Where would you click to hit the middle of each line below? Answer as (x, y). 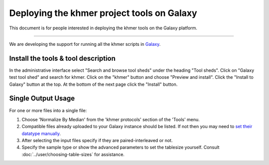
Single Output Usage (42, 98)
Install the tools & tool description (62, 58)
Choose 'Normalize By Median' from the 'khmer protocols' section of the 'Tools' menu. (111, 119)
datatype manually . (41, 133)
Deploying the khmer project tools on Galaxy (103, 13)
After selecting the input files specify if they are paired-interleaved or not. (97, 141)
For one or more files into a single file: (48, 110)
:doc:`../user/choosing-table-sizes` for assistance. (73, 154)
